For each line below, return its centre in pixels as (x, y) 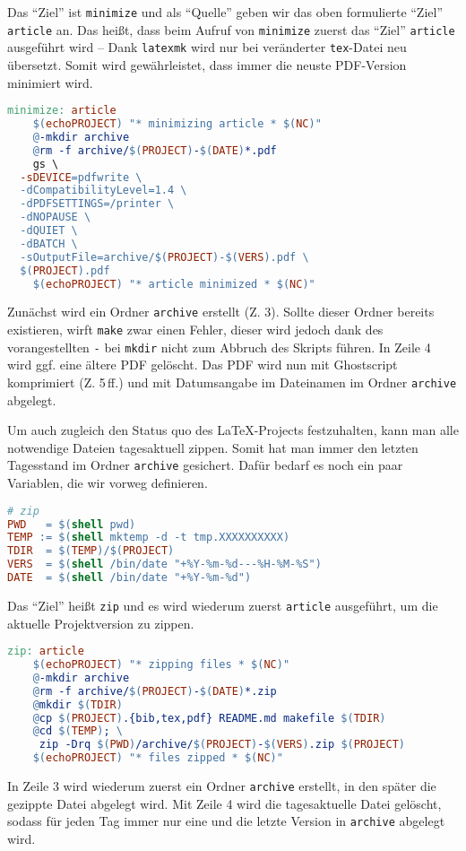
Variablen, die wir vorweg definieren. (108, 483)
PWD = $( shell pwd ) (72, 524)
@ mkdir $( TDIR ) (78, 704)
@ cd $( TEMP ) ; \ (78, 731)
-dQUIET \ (49, 231)
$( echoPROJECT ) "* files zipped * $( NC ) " (158, 758)
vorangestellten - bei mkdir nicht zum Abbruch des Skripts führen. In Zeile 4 (219, 347)
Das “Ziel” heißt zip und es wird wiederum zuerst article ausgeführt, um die (223, 605)
